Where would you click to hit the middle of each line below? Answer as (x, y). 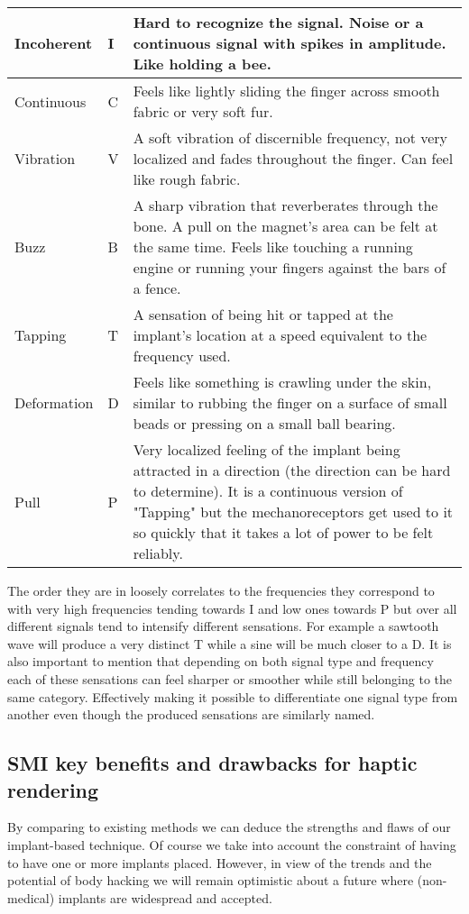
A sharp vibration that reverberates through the (285, 205)
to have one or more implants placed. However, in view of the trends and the (220, 862)
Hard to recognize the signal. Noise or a (278, 22)
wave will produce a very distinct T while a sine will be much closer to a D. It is (230, 643)
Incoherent (54, 43)
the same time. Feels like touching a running (273, 247)
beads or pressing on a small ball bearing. (264, 423)
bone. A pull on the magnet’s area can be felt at (285, 226)
